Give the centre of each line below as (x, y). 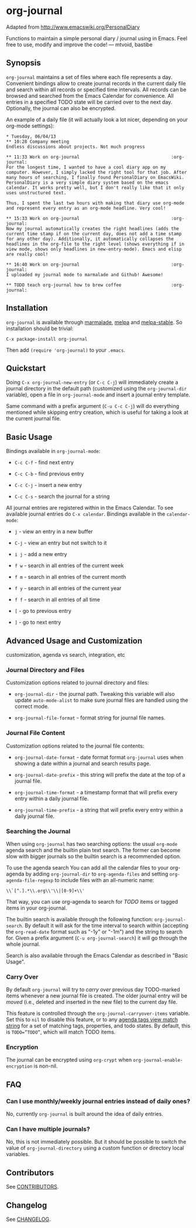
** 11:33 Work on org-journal (43, 157)
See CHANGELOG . (28, 1219)
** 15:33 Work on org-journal (43, 218)
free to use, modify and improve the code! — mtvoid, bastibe (80, 44)
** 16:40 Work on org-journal (43, 265)
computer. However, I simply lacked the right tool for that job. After (97, 172)
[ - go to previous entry (43, 611)
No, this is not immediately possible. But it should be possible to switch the (96, 1142)
